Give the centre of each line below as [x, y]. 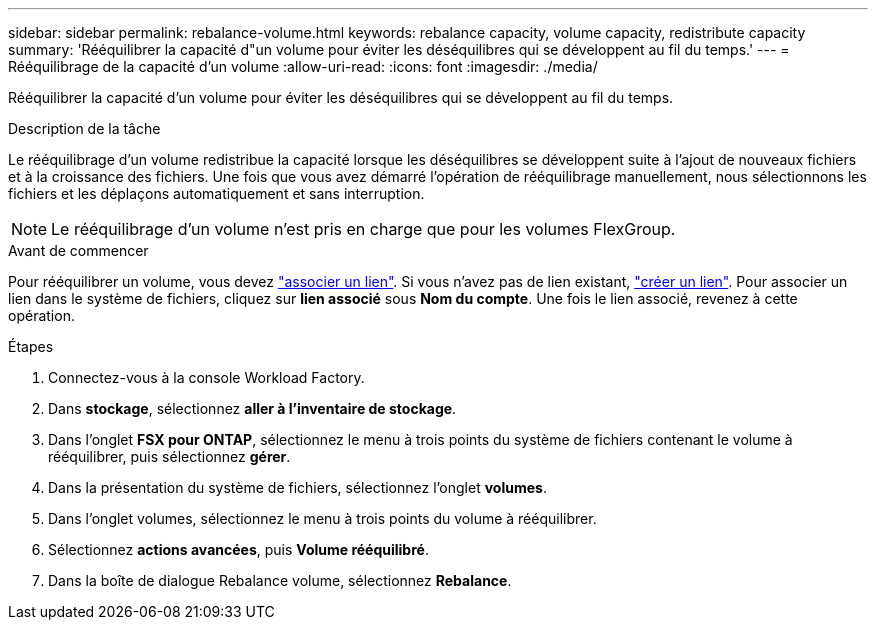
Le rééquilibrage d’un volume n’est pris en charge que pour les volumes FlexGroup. [363, 229]
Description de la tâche [84, 128]
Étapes [31, 346]
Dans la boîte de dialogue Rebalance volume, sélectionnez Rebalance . [280, 580]
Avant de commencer [78, 250]
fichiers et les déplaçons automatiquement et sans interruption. [216, 193]
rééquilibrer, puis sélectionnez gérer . [169, 456]
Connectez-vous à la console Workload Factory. [206, 377]
